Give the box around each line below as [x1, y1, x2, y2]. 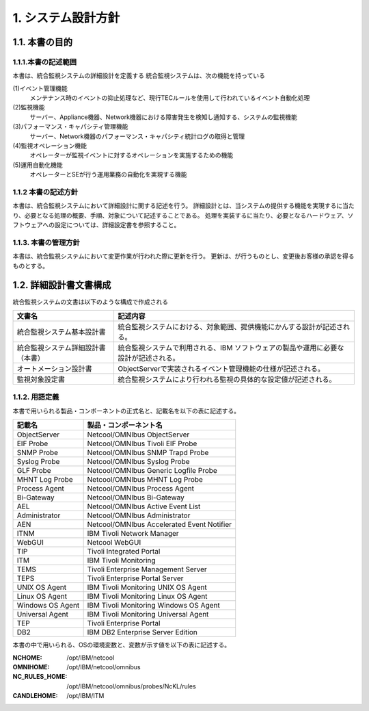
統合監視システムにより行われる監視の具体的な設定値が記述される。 [117, 374, 336, 384]
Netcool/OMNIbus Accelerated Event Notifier [87, 520, 232, 530]
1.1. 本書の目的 [12, 36, 73, 48]
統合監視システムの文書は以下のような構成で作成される [12, 298, 169, 306]
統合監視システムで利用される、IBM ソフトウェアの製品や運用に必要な [117, 343, 344, 352]
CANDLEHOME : [12, 692, 58, 700]
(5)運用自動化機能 [12, 161, 63, 169]
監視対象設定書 [16, 374, 65, 384]
